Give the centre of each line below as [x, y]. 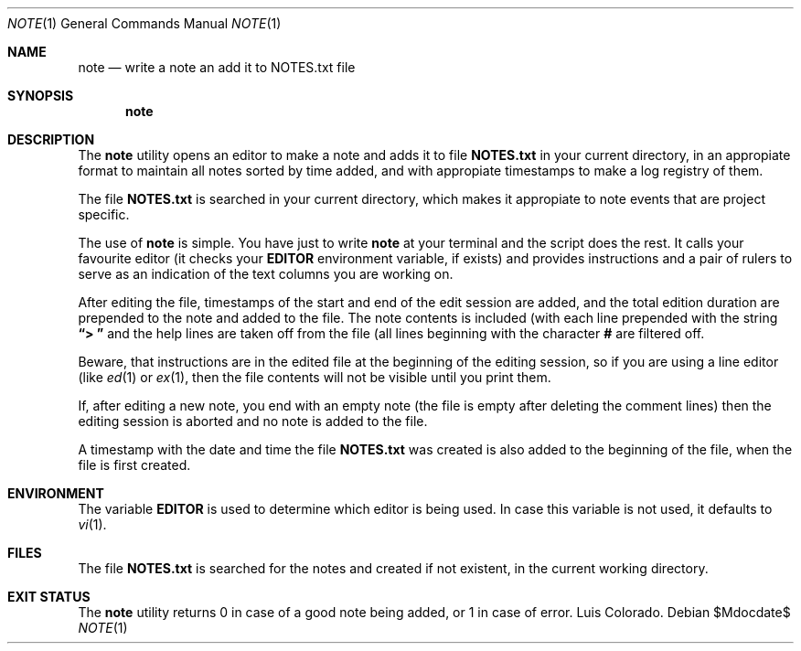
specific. [104, 214]
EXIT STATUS [49, 597]
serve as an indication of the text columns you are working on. [266, 274]
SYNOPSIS [41, 96]
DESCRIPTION [51, 139]
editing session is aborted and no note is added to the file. [253, 421]
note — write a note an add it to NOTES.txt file [217, 67]
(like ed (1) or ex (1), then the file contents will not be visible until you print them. [315, 377]
